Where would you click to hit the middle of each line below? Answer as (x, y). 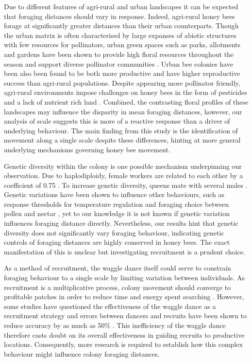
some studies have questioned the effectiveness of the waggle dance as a (110, 306)
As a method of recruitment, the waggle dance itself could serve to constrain (118, 268)
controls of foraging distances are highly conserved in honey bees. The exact (117, 242)
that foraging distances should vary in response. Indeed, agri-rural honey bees (119, 16)
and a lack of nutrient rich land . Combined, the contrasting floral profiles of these (126, 101)
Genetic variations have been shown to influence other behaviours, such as (114, 194)
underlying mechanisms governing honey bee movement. (87, 149)
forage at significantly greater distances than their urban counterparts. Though (121, 26)
